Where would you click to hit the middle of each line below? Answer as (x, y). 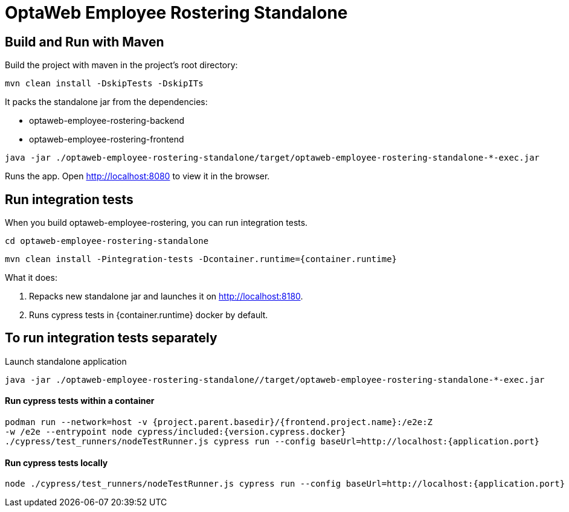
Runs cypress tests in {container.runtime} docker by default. (149, 315)
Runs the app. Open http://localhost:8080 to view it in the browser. (137, 176)
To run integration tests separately (111, 338)
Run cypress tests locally (56, 462)
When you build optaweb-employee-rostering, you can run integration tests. (156, 223)
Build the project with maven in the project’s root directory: (121, 65)
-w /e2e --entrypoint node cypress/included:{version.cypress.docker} (175, 432)
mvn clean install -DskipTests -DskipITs (104, 84)
